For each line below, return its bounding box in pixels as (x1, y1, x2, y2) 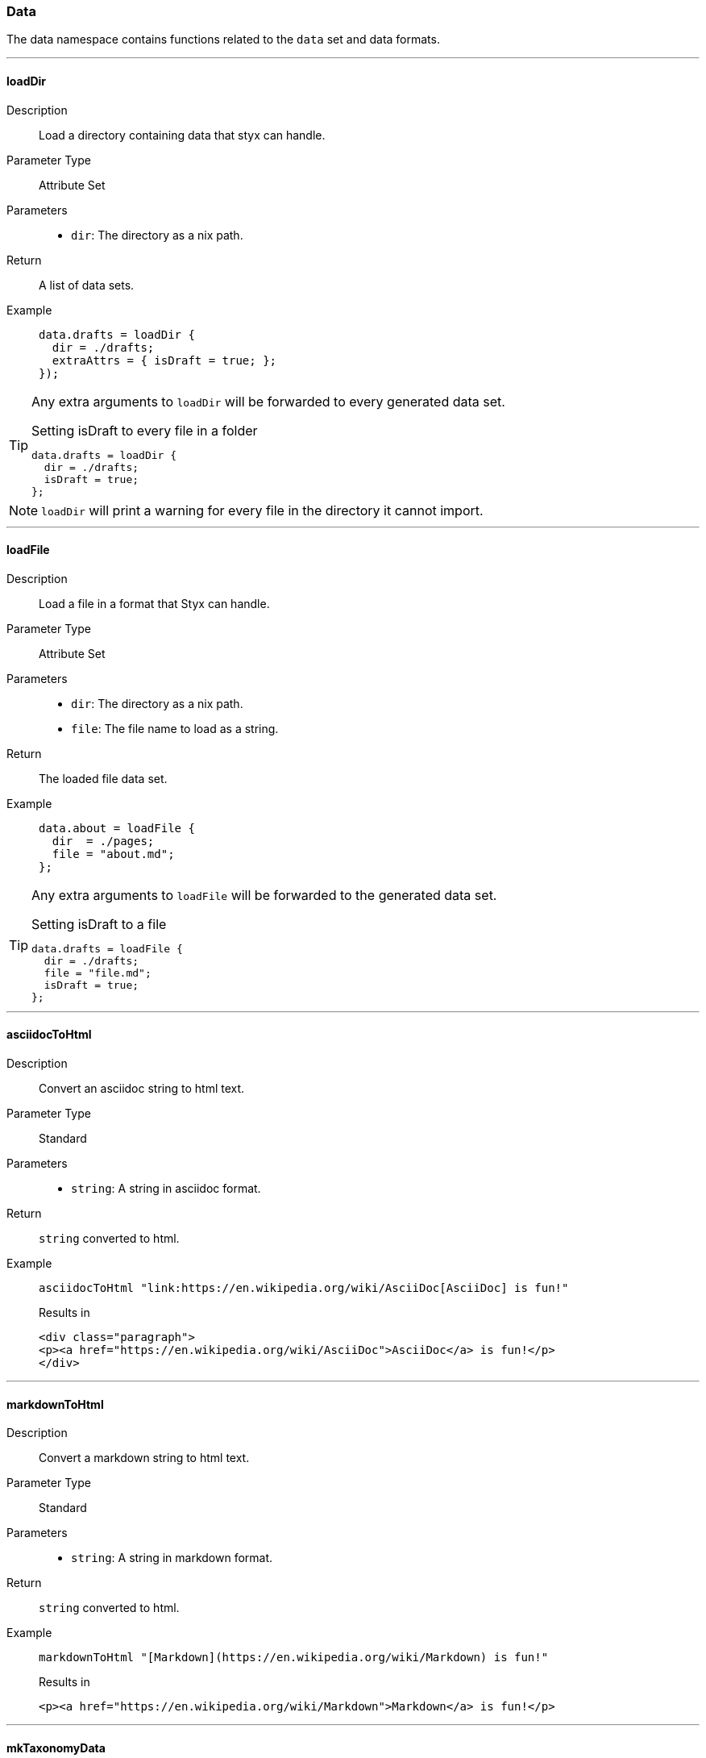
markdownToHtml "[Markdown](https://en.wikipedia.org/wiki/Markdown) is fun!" (39, 1651, 549, 1664)
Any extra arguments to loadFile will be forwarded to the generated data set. (31, 886, 497, 903)
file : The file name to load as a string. (71, 721, 279, 735)
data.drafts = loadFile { (31, 942, 183, 955)
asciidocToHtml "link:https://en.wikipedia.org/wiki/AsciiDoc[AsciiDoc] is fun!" (39, 1281, 569, 1295)
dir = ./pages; (52, 834, 155, 848)
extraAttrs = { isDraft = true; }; (52, 353, 277, 367)
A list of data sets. (39, 277, 135, 292)
